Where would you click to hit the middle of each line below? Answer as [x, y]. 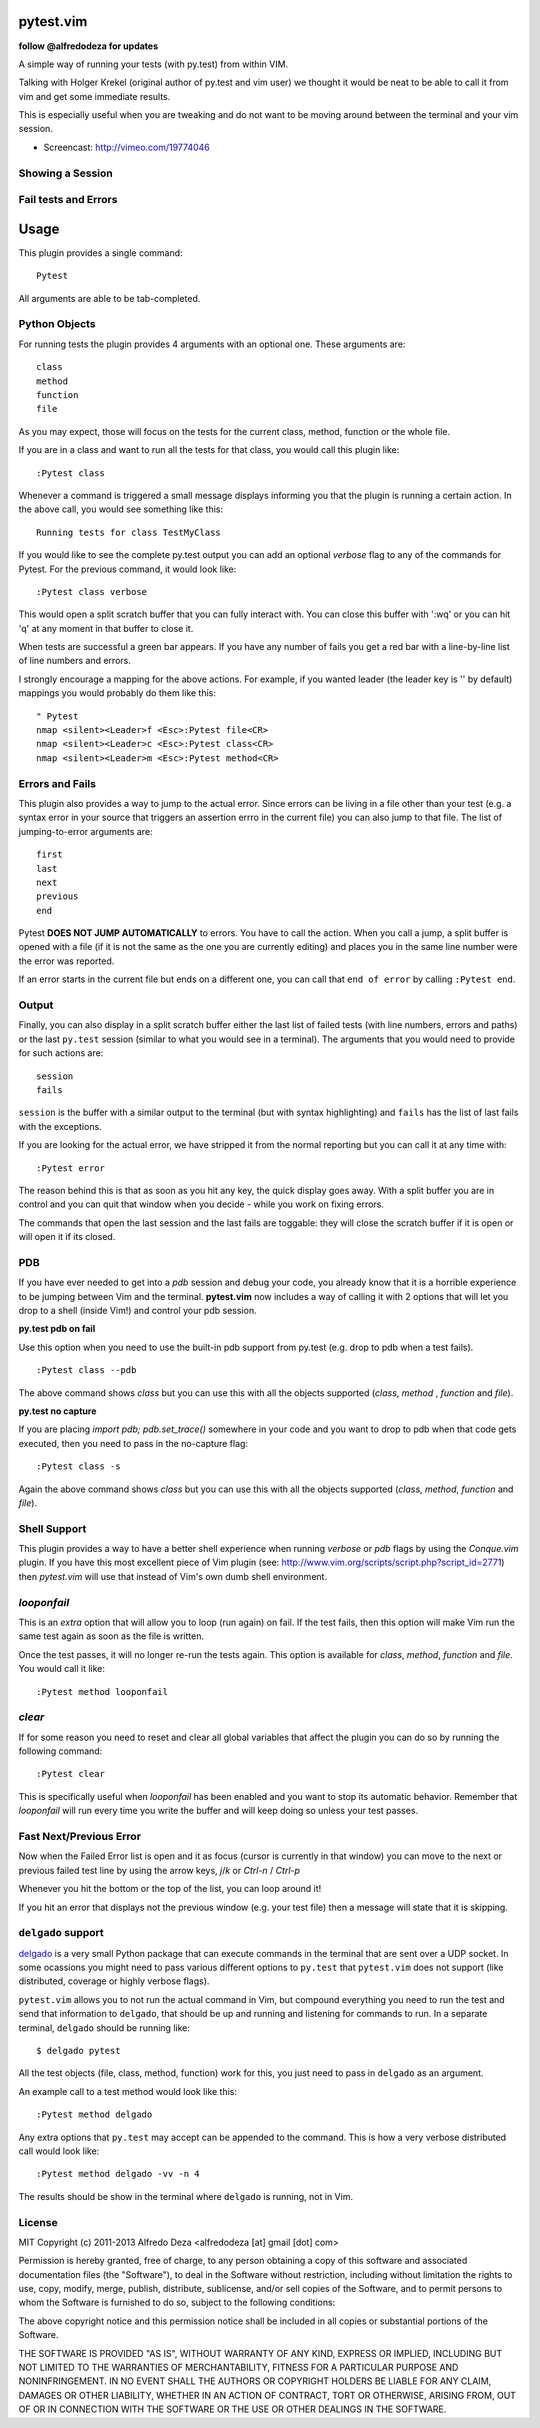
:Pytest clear [70, 1774]
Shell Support [52, 1528]
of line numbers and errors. [75, 661]
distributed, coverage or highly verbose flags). [114, 1981]
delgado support [61, 1933]
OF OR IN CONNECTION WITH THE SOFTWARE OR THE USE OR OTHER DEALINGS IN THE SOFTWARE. [232, 2409]
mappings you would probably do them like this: [117, 693]
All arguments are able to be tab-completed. [109, 298]
